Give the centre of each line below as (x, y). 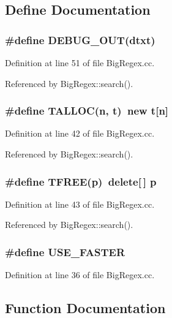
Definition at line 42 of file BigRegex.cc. (80, 133)
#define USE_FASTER (65, 252)
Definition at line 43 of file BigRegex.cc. (80, 204)
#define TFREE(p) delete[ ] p (81, 181)
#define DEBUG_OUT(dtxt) (80, 40)
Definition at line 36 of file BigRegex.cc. (80, 275)
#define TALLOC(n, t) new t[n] (87, 111)
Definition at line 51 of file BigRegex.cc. (80, 62)
